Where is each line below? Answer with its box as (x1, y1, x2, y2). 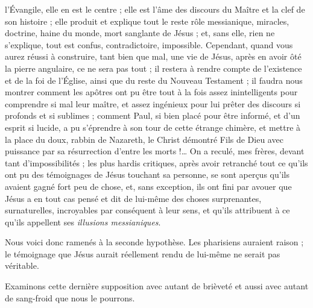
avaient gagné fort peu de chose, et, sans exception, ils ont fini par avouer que (5, 180, 292, 192)
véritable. (5, 259, 39, 272)
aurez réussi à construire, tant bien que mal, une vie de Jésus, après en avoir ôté (5, 50, 302, 63)
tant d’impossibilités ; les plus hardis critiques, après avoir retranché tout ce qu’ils (5, 156, 308, 169)
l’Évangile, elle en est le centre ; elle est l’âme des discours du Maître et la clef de (5, 3, 305, 15)
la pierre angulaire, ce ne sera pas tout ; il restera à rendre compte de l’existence (5, 61, 302, 74)
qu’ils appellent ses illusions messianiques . (5, 215, 161, 228)
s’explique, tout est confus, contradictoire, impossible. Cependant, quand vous (5, 38, 293, 51)
